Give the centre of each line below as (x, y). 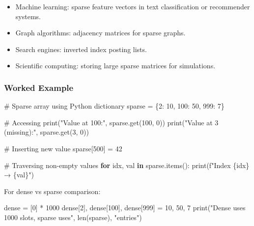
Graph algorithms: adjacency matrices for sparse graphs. (100, 33)
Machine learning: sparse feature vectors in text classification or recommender (133, 6)
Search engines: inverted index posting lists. (81, 49)
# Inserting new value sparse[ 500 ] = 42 (63, 148)
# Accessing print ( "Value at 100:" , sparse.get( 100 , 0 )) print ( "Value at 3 (111, 122)
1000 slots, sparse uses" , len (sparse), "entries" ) (73, 217)
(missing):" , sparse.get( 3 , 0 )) (46, 132)
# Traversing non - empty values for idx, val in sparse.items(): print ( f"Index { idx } (127, 165)
